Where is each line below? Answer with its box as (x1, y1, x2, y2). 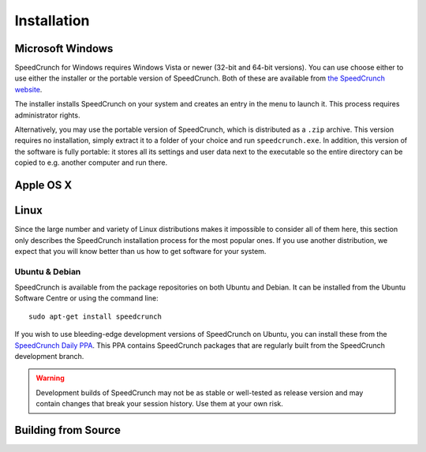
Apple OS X (14, 178, 73, 192)
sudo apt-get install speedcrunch (28, 312, 162, 321)
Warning (35, 373, 65, 383)
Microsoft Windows (14, 42, 114, 55)
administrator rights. (14, 110, 80, 120)
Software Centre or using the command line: (14, 293, 159, 303)
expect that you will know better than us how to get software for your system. (14, 246, 267, 256)
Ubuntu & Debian (14, 266, 81, 277)
